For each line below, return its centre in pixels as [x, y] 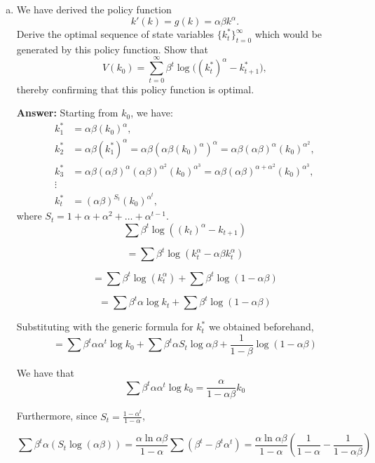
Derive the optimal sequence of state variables [115, 34]
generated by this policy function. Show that [112, 49]
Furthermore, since [57, 416]
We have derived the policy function [94, 9]
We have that [45, 372]
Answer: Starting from [67, 113]
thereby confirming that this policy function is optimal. [135, 89]
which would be [288, 34]
